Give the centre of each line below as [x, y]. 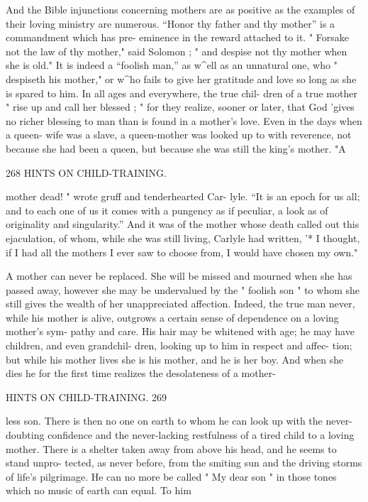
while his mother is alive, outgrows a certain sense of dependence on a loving [172, 317]
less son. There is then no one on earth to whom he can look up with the [164, 421]
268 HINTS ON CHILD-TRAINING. [86, 172]
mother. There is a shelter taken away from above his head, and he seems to [171, 448]
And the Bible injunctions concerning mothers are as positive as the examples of [180, 9]
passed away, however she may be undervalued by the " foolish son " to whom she [183, 289]
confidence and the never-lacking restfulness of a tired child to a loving [201, 435]
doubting [25, 435]
